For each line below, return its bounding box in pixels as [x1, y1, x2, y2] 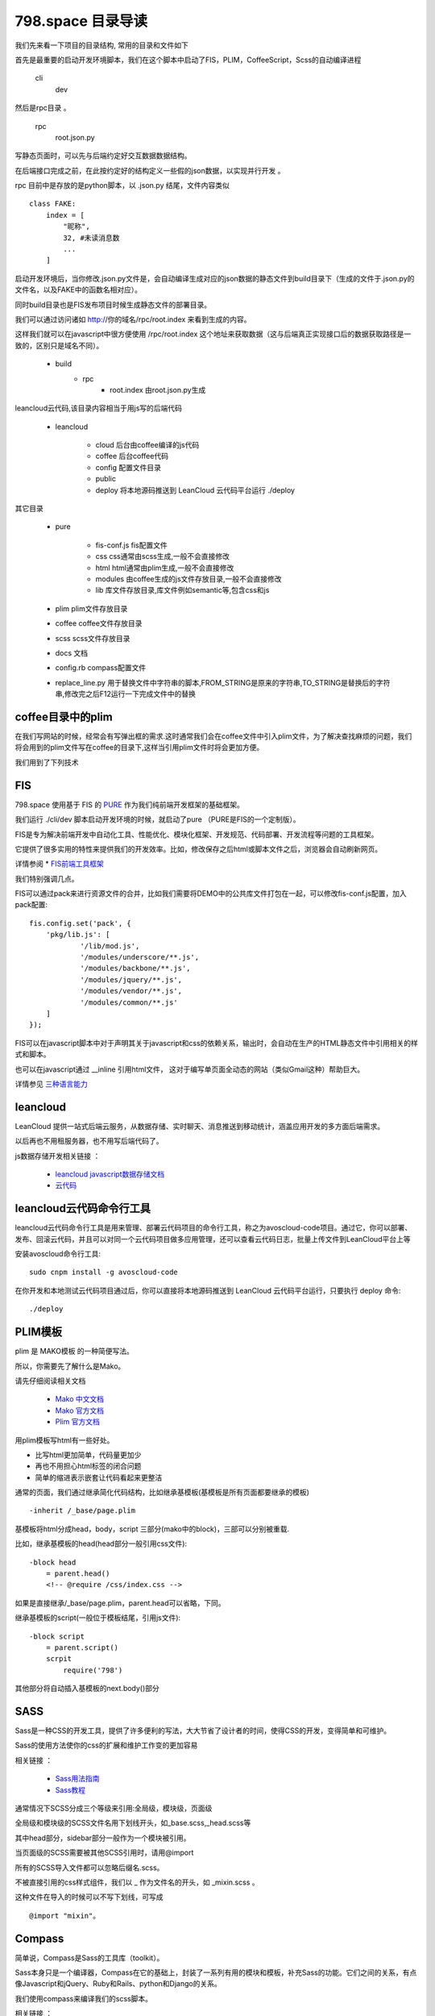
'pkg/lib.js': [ [45, 930, 110, 939]
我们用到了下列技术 [14, 757, 79, 767]
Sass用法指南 [55, 1774, 100, 1784]
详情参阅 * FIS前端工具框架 [14, 859, 104, 868]
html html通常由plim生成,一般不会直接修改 [95, 563, 234, 573]
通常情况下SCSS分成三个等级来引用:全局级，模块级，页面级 [14, 1803, 213, 1813]
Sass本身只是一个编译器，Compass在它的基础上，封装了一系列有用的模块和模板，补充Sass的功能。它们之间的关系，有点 [14, 1968, 417, 1977]
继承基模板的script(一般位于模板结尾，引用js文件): [14, 1613, 181, 1622]
